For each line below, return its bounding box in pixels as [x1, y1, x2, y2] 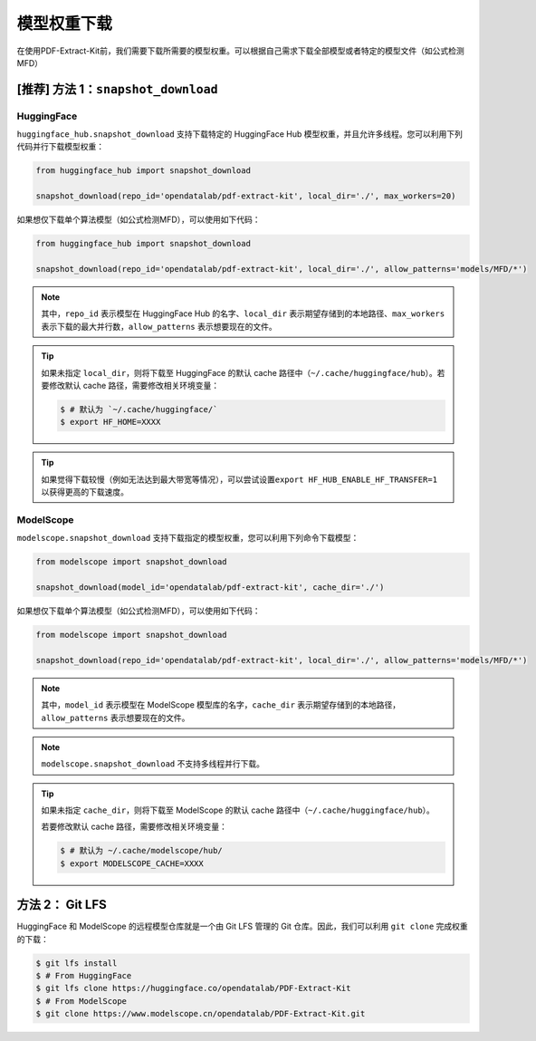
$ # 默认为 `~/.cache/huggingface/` [60, 404, 218, 414]
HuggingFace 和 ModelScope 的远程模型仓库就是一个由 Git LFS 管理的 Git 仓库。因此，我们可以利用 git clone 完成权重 [16, 921, 468, 932]
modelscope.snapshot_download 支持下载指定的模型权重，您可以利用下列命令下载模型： [16, 533, 359, 544]
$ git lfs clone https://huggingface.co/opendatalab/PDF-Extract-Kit [35, 983, 351, 994]
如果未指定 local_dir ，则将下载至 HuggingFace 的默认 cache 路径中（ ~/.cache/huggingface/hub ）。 [41, 367, 438, 378]
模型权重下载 [16, 14, 113, 34]
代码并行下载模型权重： [16, 141, 104, 152]
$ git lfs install [35, 958, 118, 969]
